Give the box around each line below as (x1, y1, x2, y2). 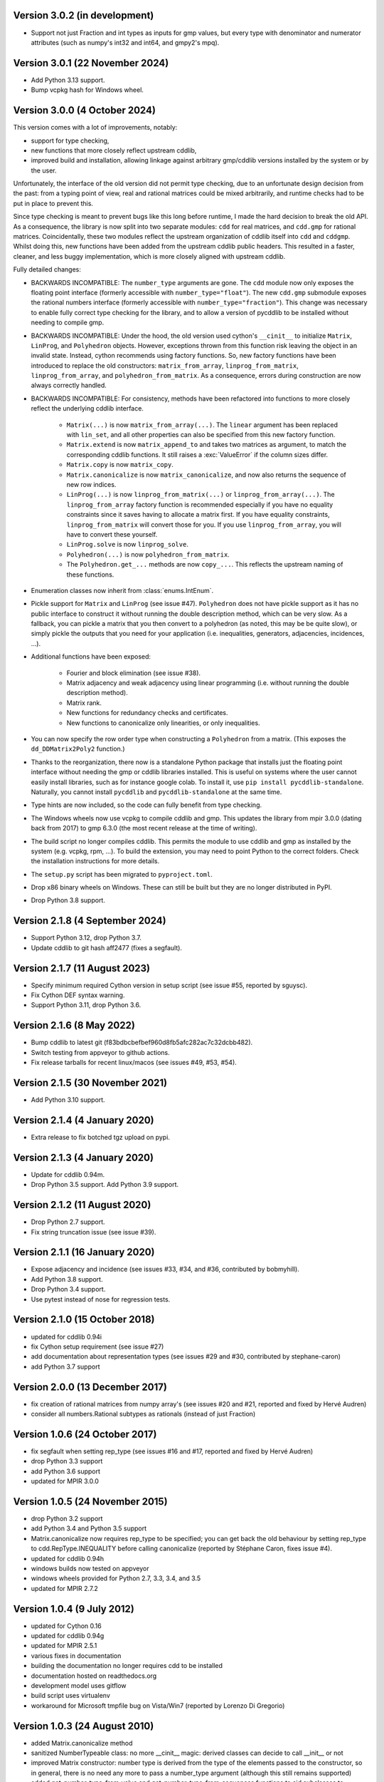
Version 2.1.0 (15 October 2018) (13, 1314, 155, 1326)
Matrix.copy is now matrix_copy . (66, 460, 174, 469)
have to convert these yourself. (66, 530, 158, 538)
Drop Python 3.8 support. (31, 896, 106, 905)
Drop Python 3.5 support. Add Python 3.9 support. (31, 1180, 179, 1189)
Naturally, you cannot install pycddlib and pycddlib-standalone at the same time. (31, 788, 282, 796)
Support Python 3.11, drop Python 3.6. (31, 1001, 142, 1009)
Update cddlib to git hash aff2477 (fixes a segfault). (31, 943, 183, 952)
